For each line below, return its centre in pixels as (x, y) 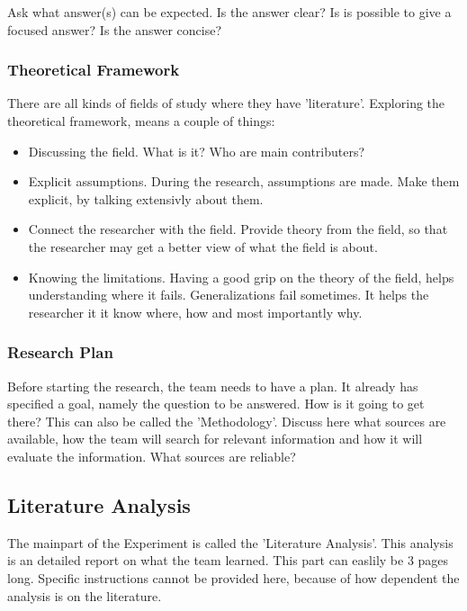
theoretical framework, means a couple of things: (141, 121)
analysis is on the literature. (85, 595)
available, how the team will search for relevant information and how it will (215, 439)
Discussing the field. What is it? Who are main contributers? (197, 151)
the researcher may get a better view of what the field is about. (203, 246)
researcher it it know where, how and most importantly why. (195, 312)
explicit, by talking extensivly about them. (146, 198)
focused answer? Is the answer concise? (115, 29)
